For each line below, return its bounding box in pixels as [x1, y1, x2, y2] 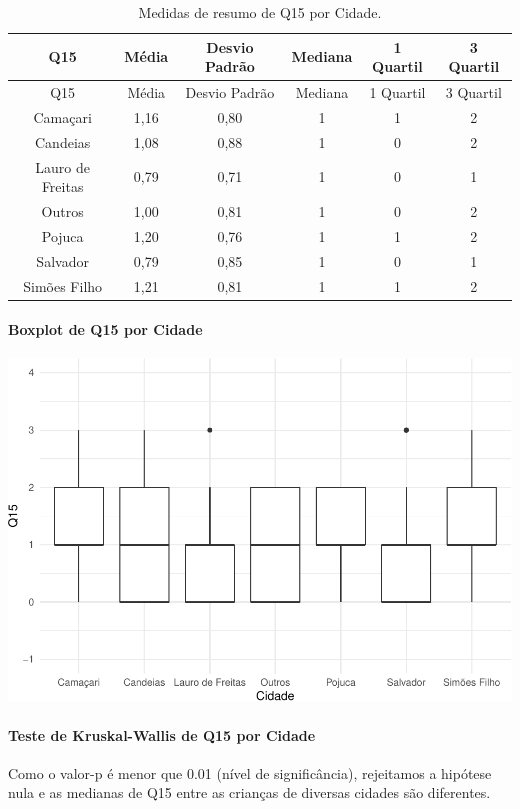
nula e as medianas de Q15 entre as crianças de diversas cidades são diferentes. [8, 782, 491, 803]
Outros [41, 201, 84, 221]
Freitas [41, 176, 84, 197]
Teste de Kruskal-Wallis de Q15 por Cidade [8, 724, 316, 745]
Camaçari [33, 106, 92, 127]
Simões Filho [23, 275, 103, 296]
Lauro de [35, 156, 90, 177]
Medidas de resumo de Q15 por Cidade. [138, 2, 382, 22]
